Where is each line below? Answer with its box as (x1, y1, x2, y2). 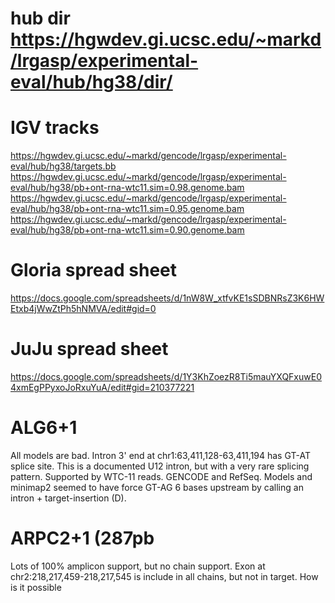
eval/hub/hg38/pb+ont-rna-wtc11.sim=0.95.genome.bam (10, 203, 245, 215)
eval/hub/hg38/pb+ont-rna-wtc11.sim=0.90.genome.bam (10, 224, 245, 236)
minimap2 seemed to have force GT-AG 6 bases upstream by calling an (10, 481, 304, 493)
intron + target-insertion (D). (10, 492, 127, 504)
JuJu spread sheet (10, 338, 169, 361)
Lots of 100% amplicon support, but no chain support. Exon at (10, 560, 266, 572)
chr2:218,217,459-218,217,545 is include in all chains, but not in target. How (10, 570, 319, 582)
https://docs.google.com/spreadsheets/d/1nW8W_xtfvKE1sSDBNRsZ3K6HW (10, 292, 325, 304)
